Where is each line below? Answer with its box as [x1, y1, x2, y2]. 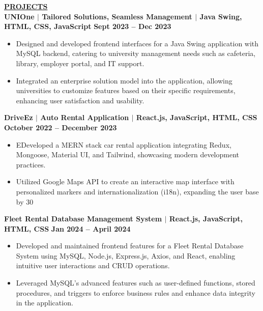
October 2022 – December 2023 [4, 122, 117, 132]
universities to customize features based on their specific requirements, [16, 85, 236, 96]
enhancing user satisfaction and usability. [16, 95, 144, 105]
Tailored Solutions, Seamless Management [42, 11, 192, 21]
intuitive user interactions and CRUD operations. [16, 260, 170, 271]
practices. [16, 159, 46, 169]
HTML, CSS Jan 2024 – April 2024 [4, 223, 131, 234]
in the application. [16, 297, 73, 308]
